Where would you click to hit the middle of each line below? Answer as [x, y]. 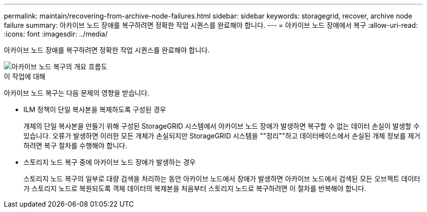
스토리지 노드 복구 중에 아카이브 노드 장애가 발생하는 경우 [110, 162]
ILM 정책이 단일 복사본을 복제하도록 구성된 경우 [95, 109]
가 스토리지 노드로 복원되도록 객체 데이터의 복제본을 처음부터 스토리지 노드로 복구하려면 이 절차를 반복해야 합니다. [195, 188]
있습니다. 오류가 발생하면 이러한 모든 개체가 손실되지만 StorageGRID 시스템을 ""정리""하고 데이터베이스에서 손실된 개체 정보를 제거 [222, 136]
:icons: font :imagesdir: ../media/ [56, 34]
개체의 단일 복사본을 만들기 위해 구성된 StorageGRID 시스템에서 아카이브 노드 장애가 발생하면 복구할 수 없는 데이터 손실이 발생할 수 [222, 126]
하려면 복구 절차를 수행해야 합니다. [75, 145]
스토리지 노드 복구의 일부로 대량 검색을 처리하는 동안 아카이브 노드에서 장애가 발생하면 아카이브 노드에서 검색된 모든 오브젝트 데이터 [222, 179]
